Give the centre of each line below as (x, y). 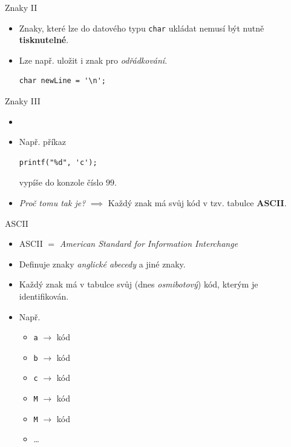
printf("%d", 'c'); (58, 162)
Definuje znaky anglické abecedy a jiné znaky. (102, 264)
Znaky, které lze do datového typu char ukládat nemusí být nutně (142, 28)
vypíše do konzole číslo (61, 182)
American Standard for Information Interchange (149, 244)
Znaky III (23, 101)
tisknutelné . (44, 40)
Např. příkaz (42, 142)
